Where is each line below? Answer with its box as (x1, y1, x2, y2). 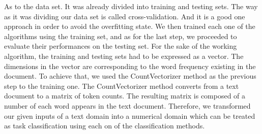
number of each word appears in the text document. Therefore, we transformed (4, 100, 251, 111)
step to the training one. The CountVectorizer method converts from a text (4, 80, 239, 91)
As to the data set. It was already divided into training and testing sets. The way (4, 1, 258, 11)
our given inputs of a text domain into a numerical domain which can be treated (4, 110, 255, 121)
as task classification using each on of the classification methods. (4, 120, 205, 131)
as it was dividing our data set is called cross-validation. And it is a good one (4, 11, 245, 21)
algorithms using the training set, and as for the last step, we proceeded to (4, 30, 237, 41)
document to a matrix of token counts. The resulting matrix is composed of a (4, 90, 246, 101)
